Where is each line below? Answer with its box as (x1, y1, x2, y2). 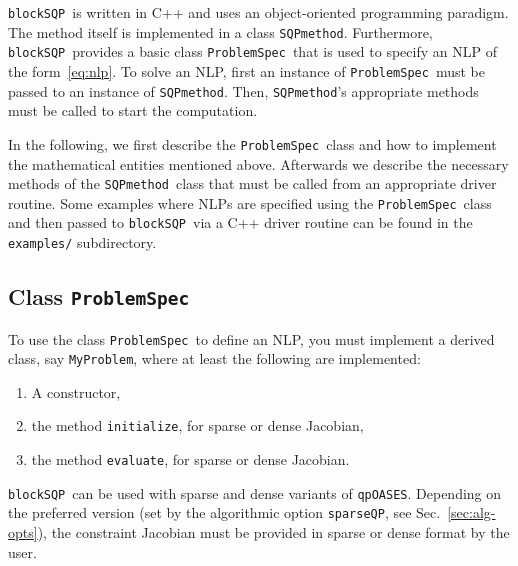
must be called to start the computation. (8, 100, 258, 121)
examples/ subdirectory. (8, 232, 157, 253)
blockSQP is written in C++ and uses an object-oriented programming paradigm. (8, 2, 509, 22)
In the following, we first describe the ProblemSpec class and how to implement (8, 133, 497, 154)
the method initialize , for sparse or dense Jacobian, (31, 415, 364, 436)
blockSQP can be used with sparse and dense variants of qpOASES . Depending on (8, 482, 502, 503)
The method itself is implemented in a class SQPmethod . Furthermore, (8, 21, 433, 42)
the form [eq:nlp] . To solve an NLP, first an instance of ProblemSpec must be (8, 60, 485, 81)
